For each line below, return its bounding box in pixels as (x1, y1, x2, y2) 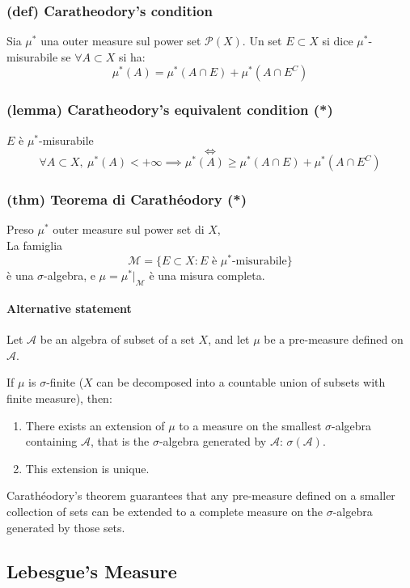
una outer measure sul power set (40, 32, 201, 49)
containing (25, 433, 78, 450)
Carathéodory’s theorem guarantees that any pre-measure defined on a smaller (6, 487, 395, 504)
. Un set (242, 32, 282, 49)
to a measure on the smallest (179, 417, 322, 434)
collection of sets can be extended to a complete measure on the (6, 503, 323, 520)
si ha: (118, 48, 146, 65)
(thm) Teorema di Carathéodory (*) (6, 189, 247, 209)
